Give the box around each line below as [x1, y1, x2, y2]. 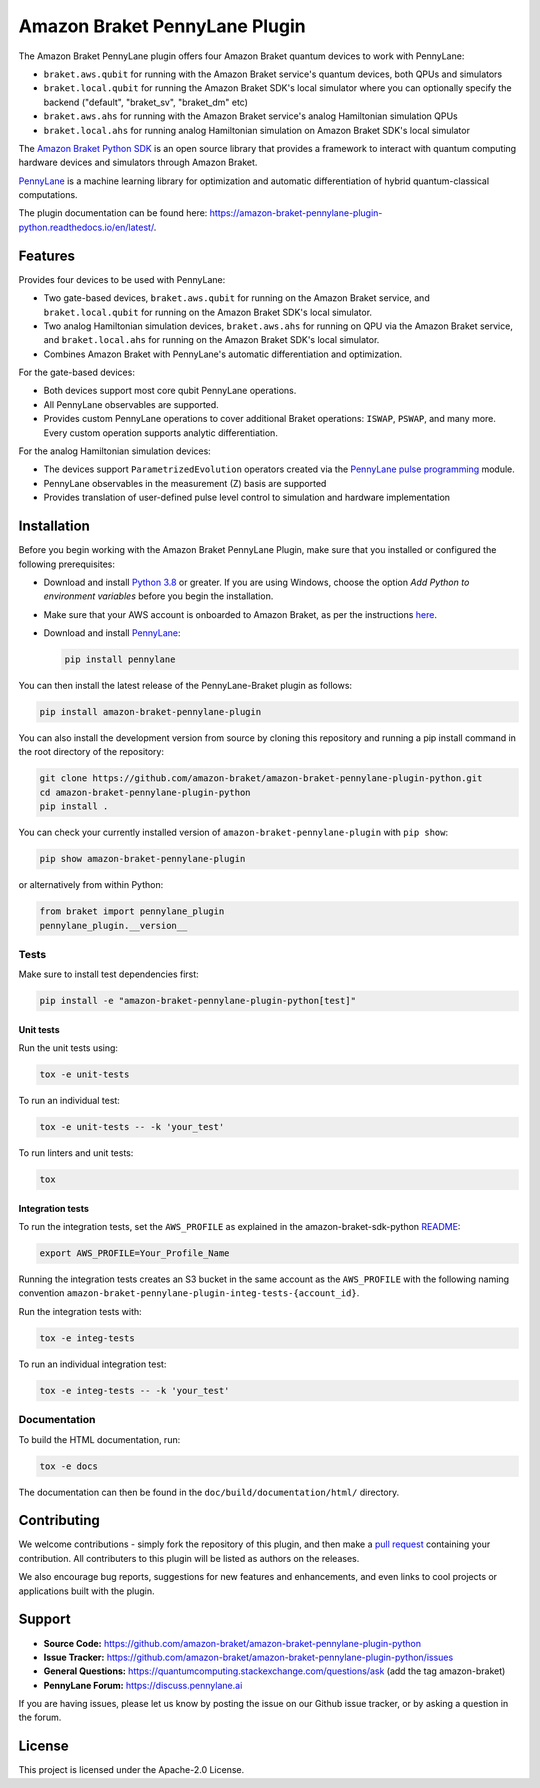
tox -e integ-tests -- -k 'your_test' [39, 1385, 230, 1396]
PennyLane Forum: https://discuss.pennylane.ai [43, 1679, 243, 1691]
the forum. [18, 1711, 62, 1724]
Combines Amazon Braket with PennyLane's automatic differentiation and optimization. [43, 348, 403, 360]
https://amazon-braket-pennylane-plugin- [209, 207, 383, 219]
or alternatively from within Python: [18, 879, 164, 891]
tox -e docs [39, 1460, 99, 1472]
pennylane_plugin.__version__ [39, 920, 188, 931]
